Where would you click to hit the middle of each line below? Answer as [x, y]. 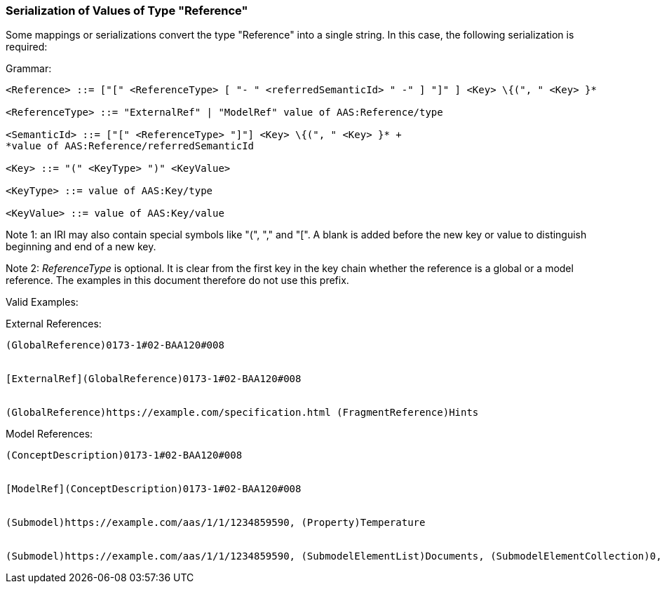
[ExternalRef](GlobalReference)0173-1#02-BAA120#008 [154, 379]
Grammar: [29, 69]
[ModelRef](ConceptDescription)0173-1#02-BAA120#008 [154, 489]
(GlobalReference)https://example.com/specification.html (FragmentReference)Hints [242, 413]
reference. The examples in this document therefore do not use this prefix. [177, 280]
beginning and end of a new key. [81, 247]
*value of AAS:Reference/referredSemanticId [130, 146]
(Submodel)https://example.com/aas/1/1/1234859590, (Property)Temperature [216, 523]
